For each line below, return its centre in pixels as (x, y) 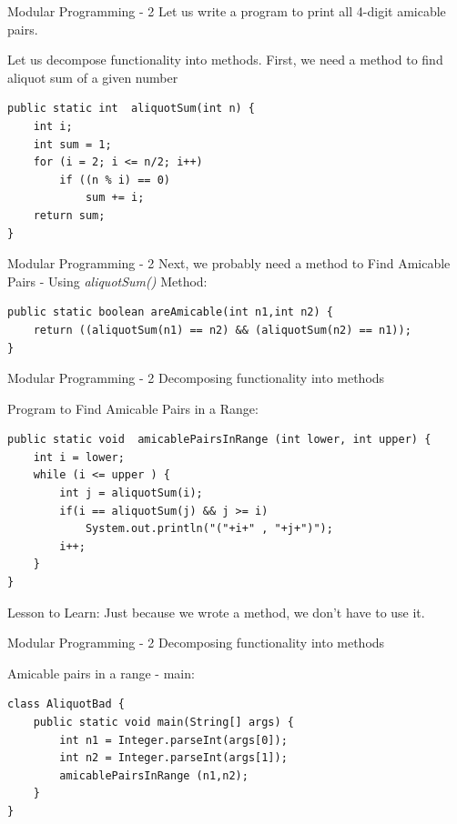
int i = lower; (79, 457)
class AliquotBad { (66, 704)
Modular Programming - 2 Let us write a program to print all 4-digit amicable (227, 11)
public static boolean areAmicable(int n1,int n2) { (170, 312)
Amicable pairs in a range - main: (101, 673)
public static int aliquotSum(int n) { (132, 109)
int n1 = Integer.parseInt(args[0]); (173, 740)
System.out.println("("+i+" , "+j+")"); (209, 529)
